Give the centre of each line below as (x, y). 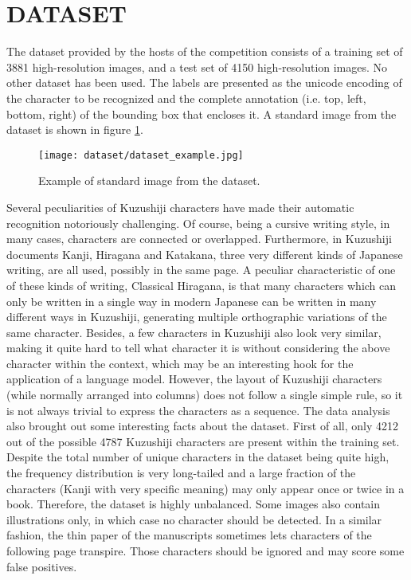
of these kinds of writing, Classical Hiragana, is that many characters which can (202, 285)
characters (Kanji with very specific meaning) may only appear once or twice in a (205, 488)
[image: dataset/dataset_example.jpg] (141, 155)
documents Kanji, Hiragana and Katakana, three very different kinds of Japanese (205, 254)
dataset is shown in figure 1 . (75, 129)
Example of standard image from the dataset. (149, 180)
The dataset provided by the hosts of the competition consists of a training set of (205, 51)
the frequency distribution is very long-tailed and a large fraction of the (181, 473)
